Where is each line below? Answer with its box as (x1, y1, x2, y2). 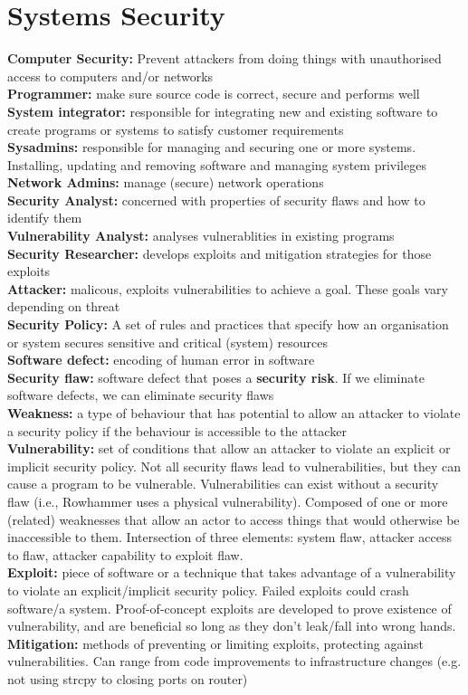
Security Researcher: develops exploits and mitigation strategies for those (7, 243, 432, 262)
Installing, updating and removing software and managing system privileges (7, 155, 426, 174)
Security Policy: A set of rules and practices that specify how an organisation (7, 315, 449, 334)
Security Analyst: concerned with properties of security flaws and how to (7, 190, 425, 209)
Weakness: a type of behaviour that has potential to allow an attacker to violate (7, 404, 461, 422)
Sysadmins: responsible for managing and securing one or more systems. (7, 138, 416, 157)
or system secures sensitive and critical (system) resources (7, 332, 328, 351)
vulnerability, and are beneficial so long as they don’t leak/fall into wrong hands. (7, 616, 456, 635)
